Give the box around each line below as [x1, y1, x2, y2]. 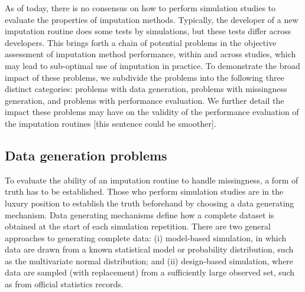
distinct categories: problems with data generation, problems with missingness [5, 83, 287, 95]
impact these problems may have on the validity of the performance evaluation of [5, 106, 299, 118]
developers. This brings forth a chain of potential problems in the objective [5, 36, 277, 48]
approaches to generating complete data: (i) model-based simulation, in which [5, 231, 287, 244]
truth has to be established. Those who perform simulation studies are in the [5, 185, 284, 198]
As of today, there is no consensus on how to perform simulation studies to [5, 2, 276, 14]
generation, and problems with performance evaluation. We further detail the [5, 94, 284, 106]
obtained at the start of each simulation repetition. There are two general [5, 220, 271, 232]
